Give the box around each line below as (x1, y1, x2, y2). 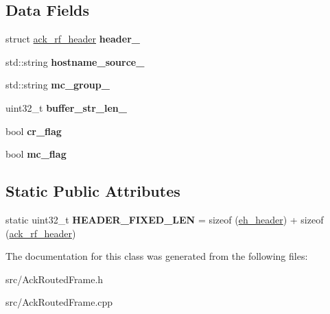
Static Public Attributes (5, 180, 180, 202)
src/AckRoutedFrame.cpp (5, 295, 113, 309)
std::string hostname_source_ (5, 54, 145, 69)
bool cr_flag (5, 123, 62, 138)
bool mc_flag (5, 147, 67, 161)
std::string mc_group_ (5, 77, 110, 92)
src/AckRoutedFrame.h (5, 271, 104, 286)
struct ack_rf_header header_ (5, 32, 140, 46)
